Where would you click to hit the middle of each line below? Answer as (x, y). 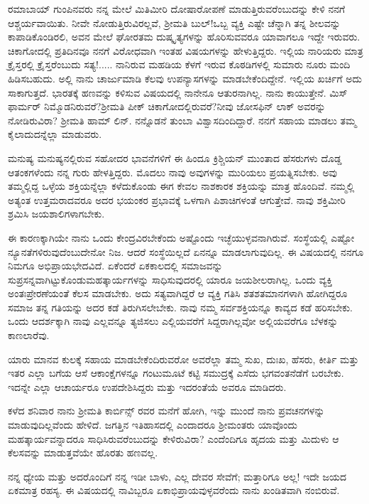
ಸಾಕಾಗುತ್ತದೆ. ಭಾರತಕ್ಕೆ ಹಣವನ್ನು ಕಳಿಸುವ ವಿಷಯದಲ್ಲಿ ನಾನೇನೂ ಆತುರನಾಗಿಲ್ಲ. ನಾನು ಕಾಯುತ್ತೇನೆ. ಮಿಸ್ (178, 92)
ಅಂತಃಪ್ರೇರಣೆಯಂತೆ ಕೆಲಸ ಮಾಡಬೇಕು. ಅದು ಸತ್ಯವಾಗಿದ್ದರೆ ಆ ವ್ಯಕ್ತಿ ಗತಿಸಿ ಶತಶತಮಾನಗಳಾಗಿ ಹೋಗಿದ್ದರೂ (178, 293)
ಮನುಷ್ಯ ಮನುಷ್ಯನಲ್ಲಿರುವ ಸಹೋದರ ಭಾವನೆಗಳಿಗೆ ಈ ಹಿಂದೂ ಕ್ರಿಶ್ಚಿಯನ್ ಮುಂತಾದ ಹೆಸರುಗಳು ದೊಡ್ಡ (175, 157)
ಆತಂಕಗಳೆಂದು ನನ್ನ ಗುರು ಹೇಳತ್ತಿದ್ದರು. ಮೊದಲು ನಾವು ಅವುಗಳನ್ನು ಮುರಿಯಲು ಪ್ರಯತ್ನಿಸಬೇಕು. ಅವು (173, 172)
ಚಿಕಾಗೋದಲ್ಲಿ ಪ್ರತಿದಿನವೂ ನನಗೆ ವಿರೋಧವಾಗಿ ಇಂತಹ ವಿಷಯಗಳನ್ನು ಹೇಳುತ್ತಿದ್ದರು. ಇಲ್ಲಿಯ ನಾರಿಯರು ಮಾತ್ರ (186, 50)
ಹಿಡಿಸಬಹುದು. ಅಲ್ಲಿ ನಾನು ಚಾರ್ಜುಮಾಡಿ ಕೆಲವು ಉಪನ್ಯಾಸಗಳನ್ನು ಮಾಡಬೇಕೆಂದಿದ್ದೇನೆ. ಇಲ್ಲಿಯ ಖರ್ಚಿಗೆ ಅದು (185, 78)
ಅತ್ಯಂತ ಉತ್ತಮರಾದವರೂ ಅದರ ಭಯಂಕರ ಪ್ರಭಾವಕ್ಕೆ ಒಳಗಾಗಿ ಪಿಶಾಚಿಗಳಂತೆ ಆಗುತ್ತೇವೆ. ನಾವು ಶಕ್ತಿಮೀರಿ (177, 199)
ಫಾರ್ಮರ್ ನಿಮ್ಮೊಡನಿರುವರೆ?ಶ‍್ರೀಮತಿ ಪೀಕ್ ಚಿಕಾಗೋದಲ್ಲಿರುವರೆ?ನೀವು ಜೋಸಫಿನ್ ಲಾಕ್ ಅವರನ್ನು (167, 106)
